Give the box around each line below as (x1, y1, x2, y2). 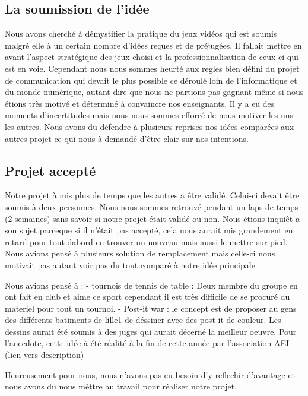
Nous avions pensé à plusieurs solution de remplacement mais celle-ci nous (5, 247, 275, 259)
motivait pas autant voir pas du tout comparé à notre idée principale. (5, 258, 258, 271)
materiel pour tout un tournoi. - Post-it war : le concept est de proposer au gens (5, 302, 297, 314)
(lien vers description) (5, 349, 84, 361)
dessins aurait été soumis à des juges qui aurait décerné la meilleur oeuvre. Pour (5, 325, 297, 337)
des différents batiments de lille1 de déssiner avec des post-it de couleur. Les (5, 313, 281, 326)
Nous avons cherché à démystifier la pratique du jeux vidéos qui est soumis (5, 27, 277, 40)
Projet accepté (5, 161, 96, 179)
